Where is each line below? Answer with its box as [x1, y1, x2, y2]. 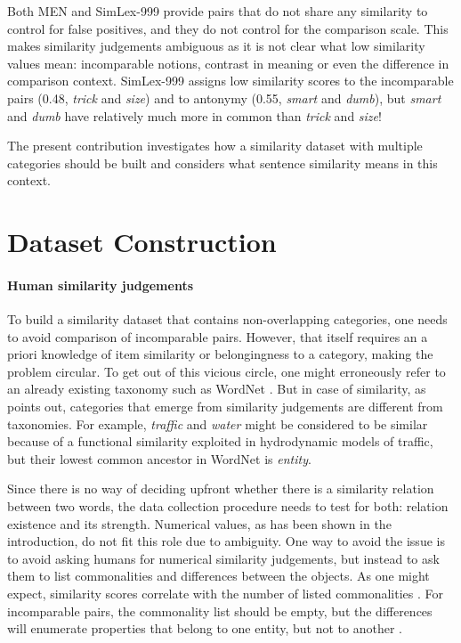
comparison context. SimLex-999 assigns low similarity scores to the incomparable [7, 71, 454, 90]
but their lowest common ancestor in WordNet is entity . [7, 449, 311, 468]
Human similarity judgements [7, 275, 193, 294]
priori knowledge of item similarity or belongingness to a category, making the [7, 345, 433, 363]
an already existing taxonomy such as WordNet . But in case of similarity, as [7, 379, 426, 398]
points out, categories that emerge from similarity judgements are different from [7, 397, 443, 416]
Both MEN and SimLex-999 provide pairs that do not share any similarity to [7, 2, 428, 20]
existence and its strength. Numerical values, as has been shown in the [7, 514, 392, 533]
